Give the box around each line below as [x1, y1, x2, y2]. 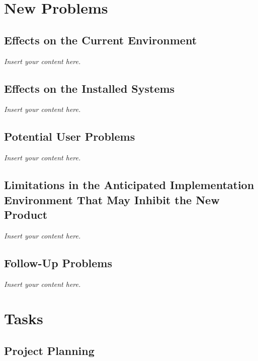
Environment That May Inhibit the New [4, 192, 220, 207]
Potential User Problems [4, 129, 135, 144]
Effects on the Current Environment [4, 32, 197, 47]
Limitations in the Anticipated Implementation [4, 177, 254, 193]
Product [4, 206, 48, 222]
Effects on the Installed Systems [4, 80, 175, 96]
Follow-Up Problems [4, 255, 112, 270]
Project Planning [4, 342, 95, 358]
